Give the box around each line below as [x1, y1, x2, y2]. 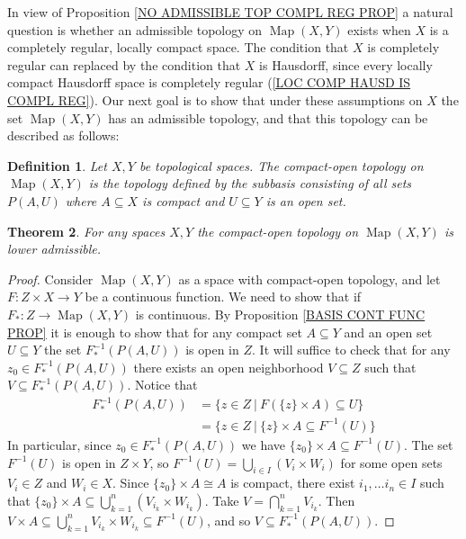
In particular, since [7, 435, 112, 454]
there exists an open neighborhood [133, 357, 324, 376]
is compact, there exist [230, 473, 355, 492]
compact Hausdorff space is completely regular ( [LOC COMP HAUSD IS [7, 73, 411, 92]
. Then [318, 490, 355, 509]
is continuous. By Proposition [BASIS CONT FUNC [135, 304, 426, 323]
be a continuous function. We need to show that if [85, 287, 362, 306]
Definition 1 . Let [7, 156, 107, 175]
